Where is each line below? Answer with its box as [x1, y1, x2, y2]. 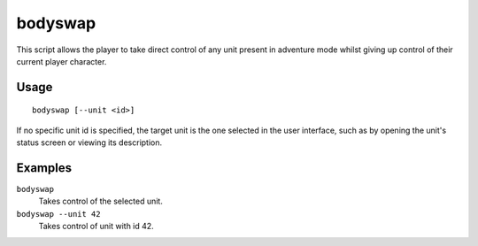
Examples [16, 160, 73, 175]
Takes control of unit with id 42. [38, 221, 154, 232]
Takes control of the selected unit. [38, 196, 163, 207]
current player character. [16, 56, 107, 66]
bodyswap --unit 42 [16, 209, 101, 219]
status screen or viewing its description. [16, 137, 163, 148]
